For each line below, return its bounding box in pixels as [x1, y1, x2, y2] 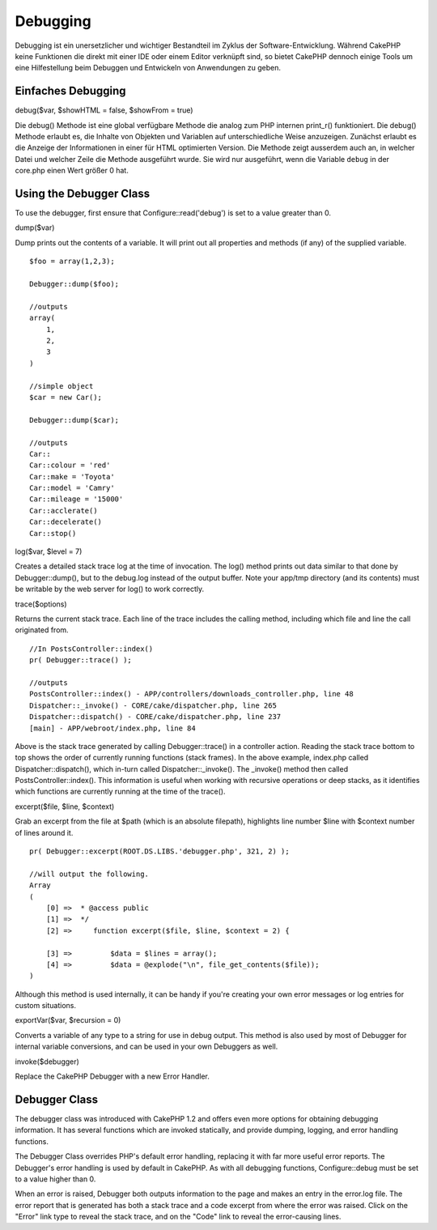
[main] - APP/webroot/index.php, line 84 [29, 723, 196, 733]
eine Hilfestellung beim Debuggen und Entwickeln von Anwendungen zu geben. [15, 63, 281, 73]
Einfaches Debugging [15, 84, 126, 98]
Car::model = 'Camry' [29, 483, 115, 493]
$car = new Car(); [29, 393, 103, 402]
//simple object [29, 381, 94, 390]
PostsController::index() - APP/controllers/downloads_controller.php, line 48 [29, 689, 354, 699]
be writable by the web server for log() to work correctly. [15, 584, 205, 594]
